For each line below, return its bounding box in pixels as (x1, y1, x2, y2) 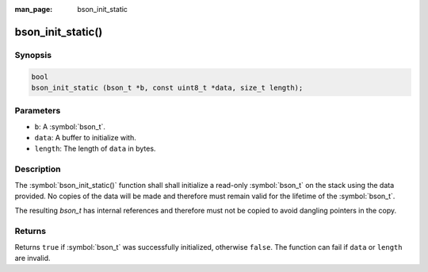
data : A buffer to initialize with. (34, 133, 136, 143)
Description (14, 163, 61, 174)
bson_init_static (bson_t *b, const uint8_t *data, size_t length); (31, 83, 304, 92)
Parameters (14, 105, 61, 117)
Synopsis (14, 49, 52, 60)
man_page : (14, 5, 53, 13)
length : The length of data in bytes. (34, 144, 156, 154)
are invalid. (14, 253, 51, 262)
